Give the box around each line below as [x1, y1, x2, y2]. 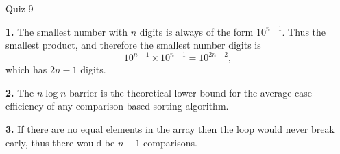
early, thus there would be [5, 135, 115, 149]
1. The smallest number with [5, 24, 127, 38]
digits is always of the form [139, 24, 254, 38]
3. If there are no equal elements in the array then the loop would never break [5, 122, 335, 136]
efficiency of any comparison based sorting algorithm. [5, 99, 229, 113]
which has [5, 62, 47, 77]
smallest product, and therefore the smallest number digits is [5, 38, 261, 52]
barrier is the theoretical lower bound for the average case [69, 85, 313, 99]
